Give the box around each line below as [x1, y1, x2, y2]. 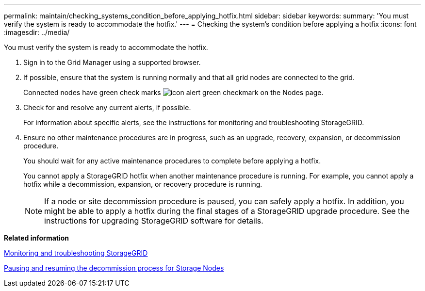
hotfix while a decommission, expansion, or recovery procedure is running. [23, 180, 262, 188]
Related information [4, 234, 69, 242]
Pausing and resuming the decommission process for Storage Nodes [4, 264, 224, 272]
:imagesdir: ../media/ [4, 28, 70, 36]
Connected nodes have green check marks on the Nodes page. [23, 88, 324, 97]
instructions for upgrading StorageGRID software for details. [44, 216, 263, 226]
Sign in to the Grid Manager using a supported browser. [23, 58, 201, 66]
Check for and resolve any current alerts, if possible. [23, 103, 191, 112]
